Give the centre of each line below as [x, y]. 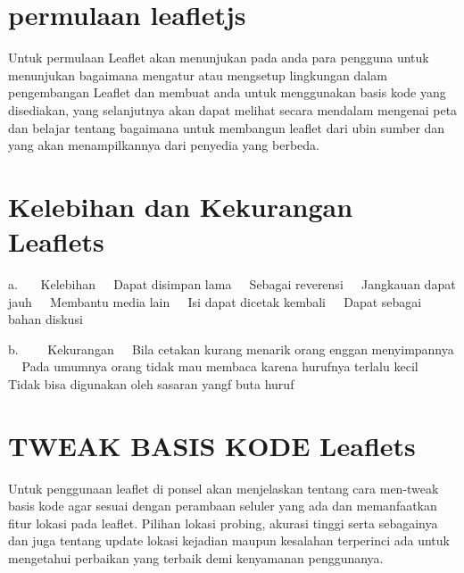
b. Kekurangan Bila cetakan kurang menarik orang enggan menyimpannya [231, 349]
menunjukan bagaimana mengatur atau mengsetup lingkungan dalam [198, 75]
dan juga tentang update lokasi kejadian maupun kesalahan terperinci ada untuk [229, 540]
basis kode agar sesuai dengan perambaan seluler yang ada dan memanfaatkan [223, 506]
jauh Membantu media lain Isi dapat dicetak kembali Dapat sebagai [215, 301]
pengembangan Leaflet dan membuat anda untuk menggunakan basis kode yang [227, 92]
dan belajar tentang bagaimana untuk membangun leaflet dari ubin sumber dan [227, 127]
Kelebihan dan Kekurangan [181, 206]
